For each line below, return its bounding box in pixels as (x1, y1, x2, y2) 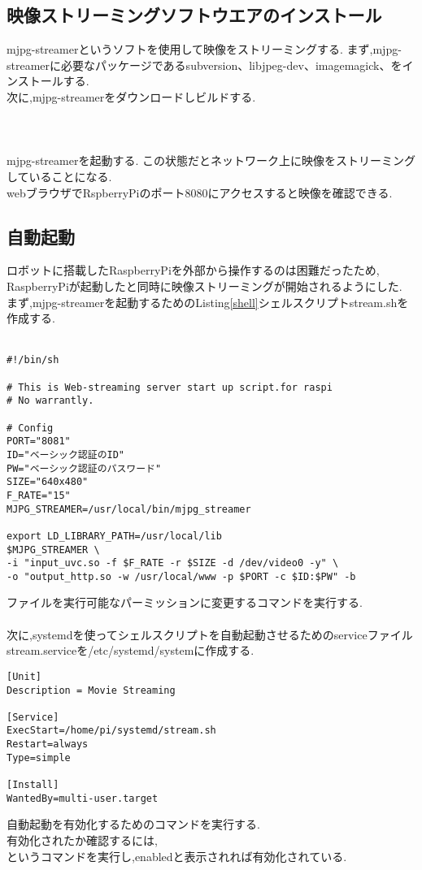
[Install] (7, 779, 59, 791)
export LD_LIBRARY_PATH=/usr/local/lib (7, 530, 222, 542)
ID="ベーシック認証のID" (7, 448, 124, 461)
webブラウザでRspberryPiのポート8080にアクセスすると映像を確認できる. (7, 184, 393, 201)
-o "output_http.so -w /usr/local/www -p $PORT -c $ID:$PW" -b (7, 570, 356, 582)
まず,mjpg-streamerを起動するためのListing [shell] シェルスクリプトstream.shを (7, 293, 409, 310)
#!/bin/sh (7, 354, 59, 366)
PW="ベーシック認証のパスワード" (7, 462, 162, 474)
